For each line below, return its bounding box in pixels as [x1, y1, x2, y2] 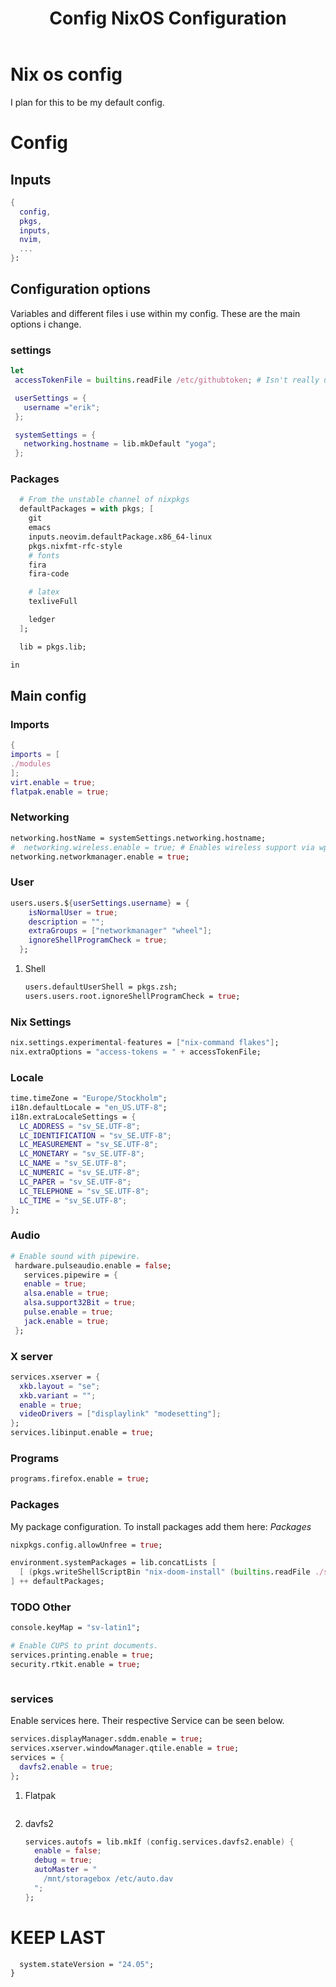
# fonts [28, 550, 60, 561]
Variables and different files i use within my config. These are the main [10, 307, 301, 319]
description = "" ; [28, 917, 105, 927]
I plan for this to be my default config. [10, 96, 165, 108]
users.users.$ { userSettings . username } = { [10, 898, 190, 908]
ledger [28, 615, 56, 625]
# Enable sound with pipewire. [10, 1251, 141, 1261]
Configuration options [10, 281, 152, 298]
